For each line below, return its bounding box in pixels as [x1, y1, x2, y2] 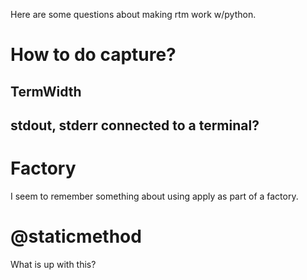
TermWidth [10, 83, 82, 100]
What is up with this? [10, 258, 97, 270]
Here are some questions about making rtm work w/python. [10, 9, 257, 20]
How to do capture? [10, 44, 177, 66]
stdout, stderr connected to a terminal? [10, 117, 260, 134]
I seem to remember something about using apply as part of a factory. [10, 190, 299, 202]
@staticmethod [10, 225, 142, 248]
